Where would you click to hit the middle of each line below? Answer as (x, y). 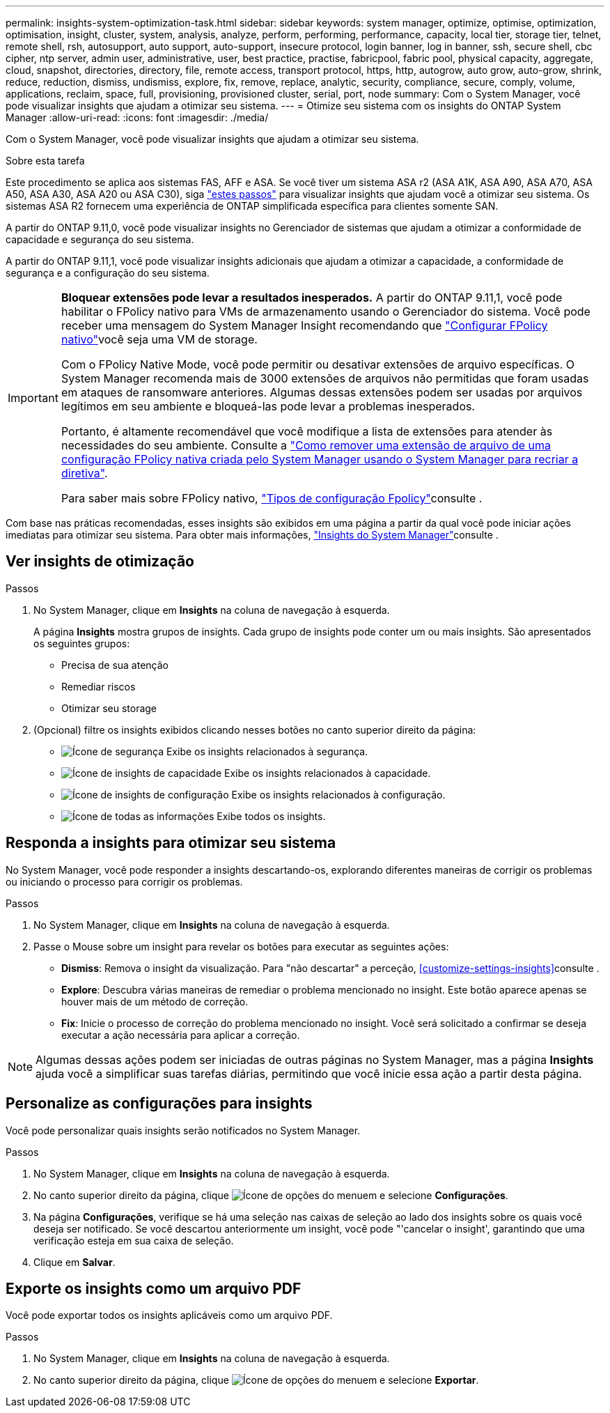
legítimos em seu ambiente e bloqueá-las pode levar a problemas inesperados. (268, 406)
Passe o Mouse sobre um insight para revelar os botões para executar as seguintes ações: (241, 946)
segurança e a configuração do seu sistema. (108, 273)
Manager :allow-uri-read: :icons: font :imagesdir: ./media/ (137, 117)
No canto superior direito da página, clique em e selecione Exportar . (256, 1380)
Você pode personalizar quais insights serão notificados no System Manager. (183, 1130)
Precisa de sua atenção (115, 665)
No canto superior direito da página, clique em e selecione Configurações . (271, 1195)
